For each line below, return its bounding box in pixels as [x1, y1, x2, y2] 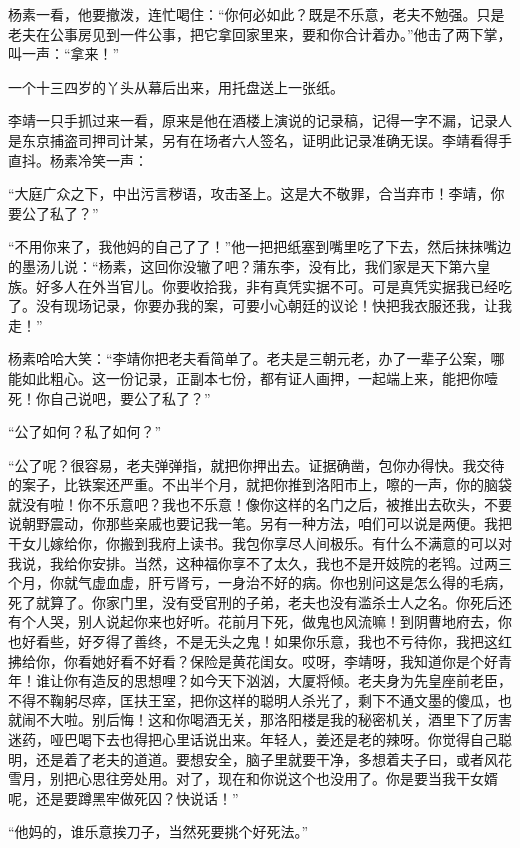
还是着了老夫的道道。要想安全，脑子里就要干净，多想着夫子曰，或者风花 [35, 748, 512, 769]
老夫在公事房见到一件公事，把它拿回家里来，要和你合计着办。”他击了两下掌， [8, 23, 512, 44]
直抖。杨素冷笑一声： [8, 149, 148, 170]
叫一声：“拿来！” [8, 43, 120, 64]
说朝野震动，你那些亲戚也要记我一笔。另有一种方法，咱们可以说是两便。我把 [8, 513, 512, 534]
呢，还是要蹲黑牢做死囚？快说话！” [8, 787, 239, 808]
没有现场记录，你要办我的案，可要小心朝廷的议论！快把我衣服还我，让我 [35, 295, 512, 316]
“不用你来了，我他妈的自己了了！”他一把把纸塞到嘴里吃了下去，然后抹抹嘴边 [8, 236, 512, 257]
